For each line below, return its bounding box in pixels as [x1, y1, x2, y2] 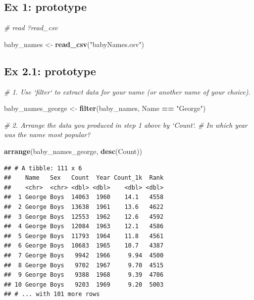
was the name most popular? [4, 129, 91, 140]
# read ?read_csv [4, 22, 58, 33]
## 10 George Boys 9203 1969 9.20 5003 [4, 281, 164, 288]
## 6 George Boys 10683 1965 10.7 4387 [4, 242, 164, 250]
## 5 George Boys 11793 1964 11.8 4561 [4, 232, 164, 240]
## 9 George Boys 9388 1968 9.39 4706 [4, 271, 164, 279]
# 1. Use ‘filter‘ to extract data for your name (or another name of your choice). [4, 86, 251, 97]
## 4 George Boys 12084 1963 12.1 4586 [4, 223, 164, 230]
